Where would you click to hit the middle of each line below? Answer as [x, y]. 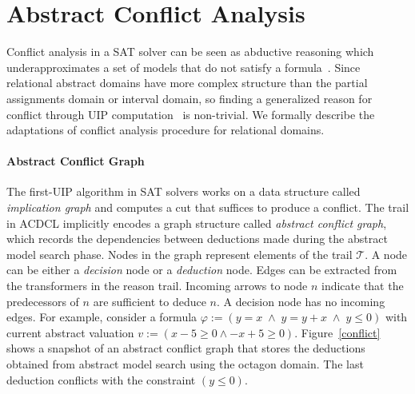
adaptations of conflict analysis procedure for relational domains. [166, 130]
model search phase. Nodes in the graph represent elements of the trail [180, 254]
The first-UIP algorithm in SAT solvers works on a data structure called [184, 191]
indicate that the [362, 286]
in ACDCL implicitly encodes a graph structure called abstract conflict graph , [197, 223]
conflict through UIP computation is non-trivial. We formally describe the [191, 114]
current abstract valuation [70, 332]
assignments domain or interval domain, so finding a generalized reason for [190, 98]
